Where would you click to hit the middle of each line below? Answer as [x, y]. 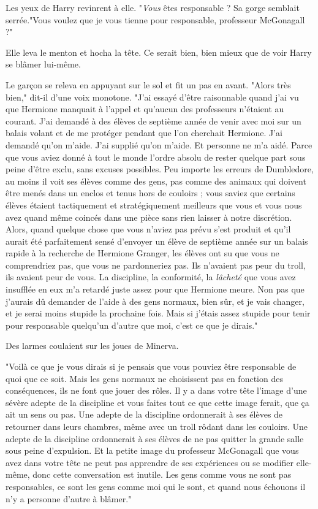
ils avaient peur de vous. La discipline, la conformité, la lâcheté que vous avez [151, 277]
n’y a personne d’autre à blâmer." [69, 498]
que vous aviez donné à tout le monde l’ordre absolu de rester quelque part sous [156, 157]
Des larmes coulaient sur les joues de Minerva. [92, 346]
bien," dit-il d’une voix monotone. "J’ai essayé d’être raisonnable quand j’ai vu [152, 97]
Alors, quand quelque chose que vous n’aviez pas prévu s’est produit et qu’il [148, 229]
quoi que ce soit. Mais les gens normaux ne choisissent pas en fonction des [144, 378]
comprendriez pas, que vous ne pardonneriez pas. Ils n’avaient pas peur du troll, [156, 265]
